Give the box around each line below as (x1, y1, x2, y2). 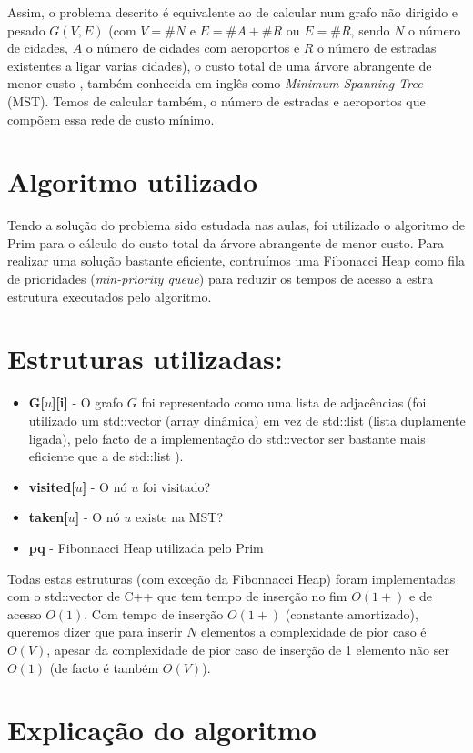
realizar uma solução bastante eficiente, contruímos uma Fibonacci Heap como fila (7, 251, 465, 270)
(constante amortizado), (285, 604, 418, 623)
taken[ (28, 507, 68, 527)
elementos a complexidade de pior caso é (201, 622, 427, 641)
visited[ (28, 477, 75, 496)
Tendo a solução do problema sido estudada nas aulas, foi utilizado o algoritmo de (7, 216, 465, 235)
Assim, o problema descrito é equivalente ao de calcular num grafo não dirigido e (7, 3, 458, 21)
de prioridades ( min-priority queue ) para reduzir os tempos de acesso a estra (7, 269, 434, 288)
